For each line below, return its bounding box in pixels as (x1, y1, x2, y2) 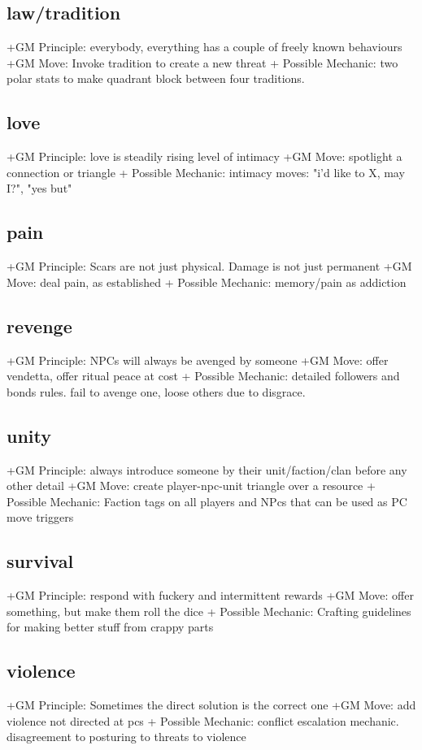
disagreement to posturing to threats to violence (7, 728, 246, 745)
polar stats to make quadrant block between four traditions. (7, 70, 305, 87)
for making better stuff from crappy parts (7, 618, 214, 635)
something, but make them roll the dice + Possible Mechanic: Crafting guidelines (7, 602, 411, 619)
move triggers (7, 509, 74, 526)
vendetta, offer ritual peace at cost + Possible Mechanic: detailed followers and (7, 367, 400, 384)
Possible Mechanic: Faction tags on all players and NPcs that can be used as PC (7, 492, 407, 509)
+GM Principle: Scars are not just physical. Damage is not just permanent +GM (7, 258, 412, 275)
